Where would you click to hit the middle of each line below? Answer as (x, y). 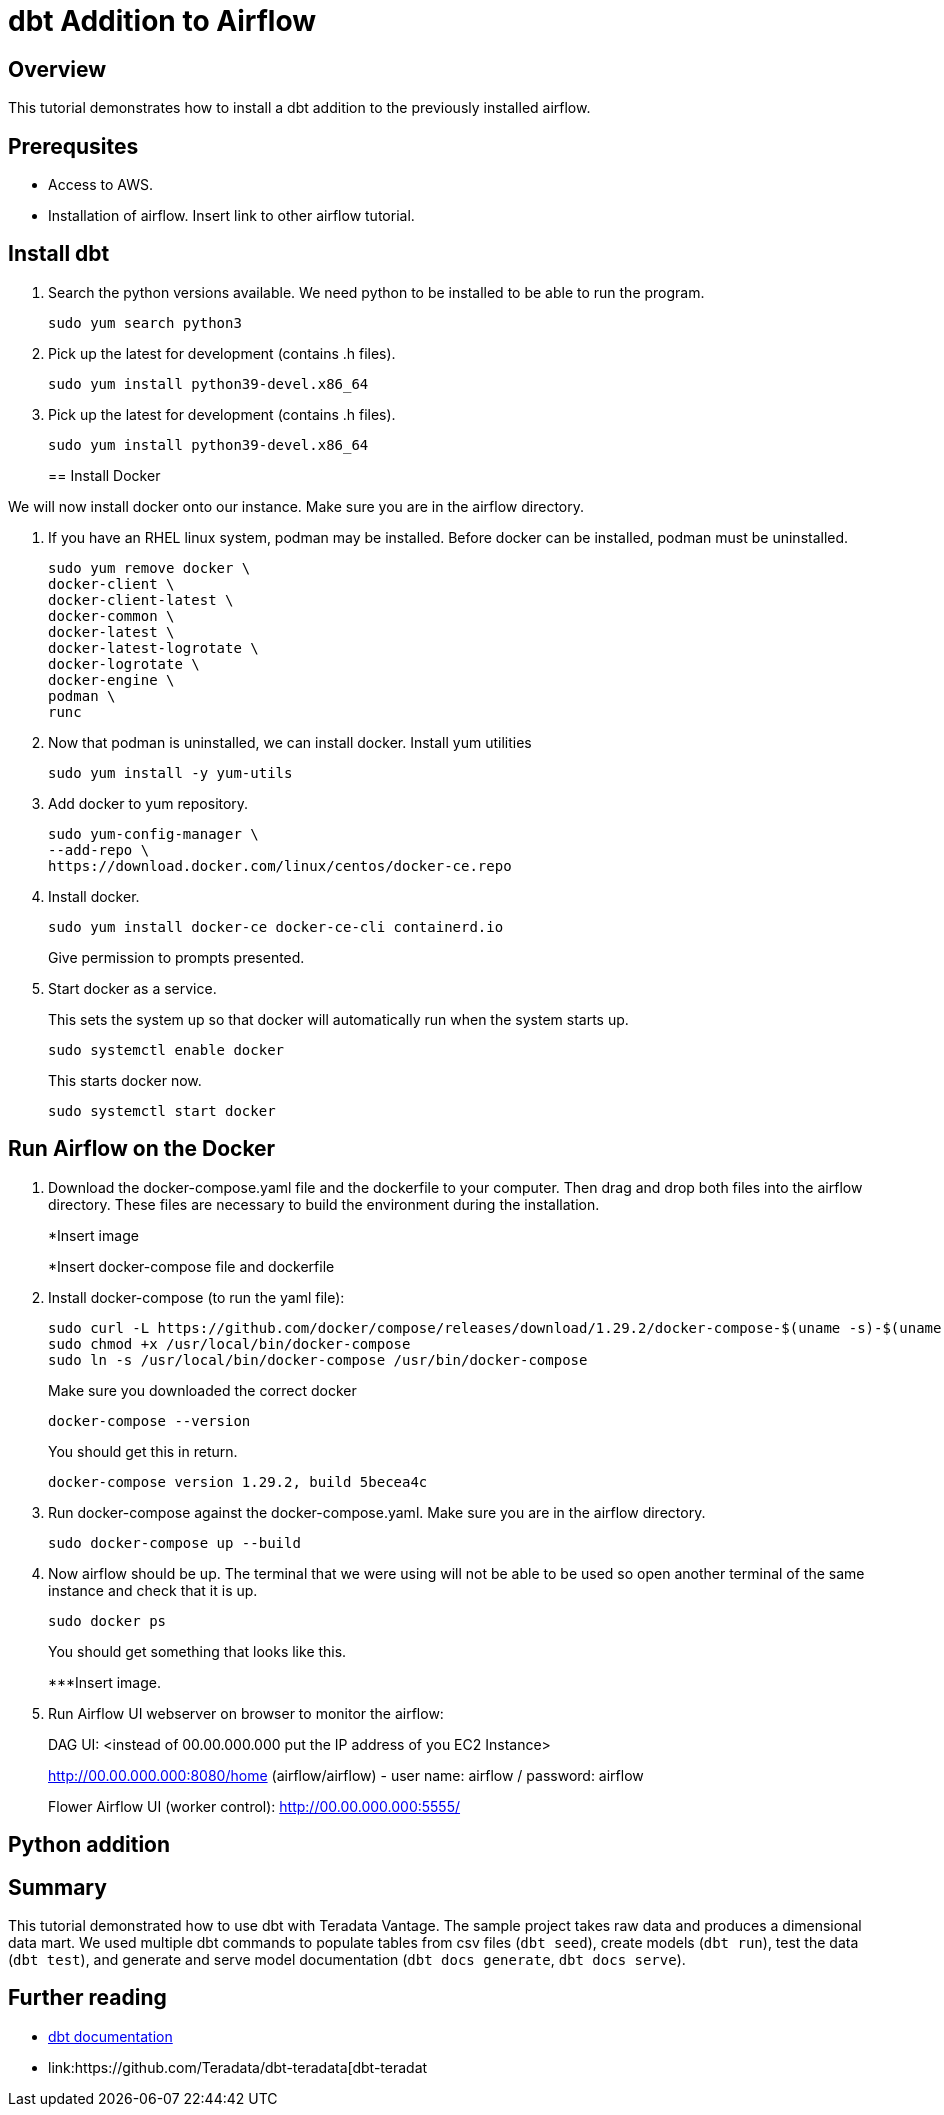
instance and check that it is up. (153, 1590)
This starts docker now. (125, 1080)
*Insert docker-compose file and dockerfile (191, 1266)
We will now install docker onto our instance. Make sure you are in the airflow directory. (296, 506)
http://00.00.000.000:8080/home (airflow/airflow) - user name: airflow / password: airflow (346, 1775)
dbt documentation (110, 2036)
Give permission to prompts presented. (176, 957)
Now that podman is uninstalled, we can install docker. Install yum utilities (290, 742)
